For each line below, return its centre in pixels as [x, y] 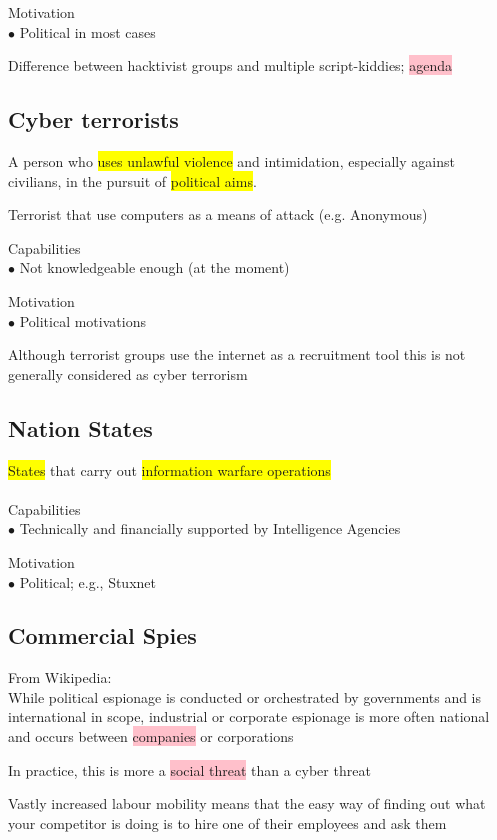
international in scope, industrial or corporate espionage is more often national [249, 716]
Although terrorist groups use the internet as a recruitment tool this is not [237, 354]
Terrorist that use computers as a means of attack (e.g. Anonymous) [218, 214]
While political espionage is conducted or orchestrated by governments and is [245, 696]
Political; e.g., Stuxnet [87, 581]
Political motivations [82, 320]
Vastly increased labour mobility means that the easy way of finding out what [247, 803]
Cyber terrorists [93, 119]
